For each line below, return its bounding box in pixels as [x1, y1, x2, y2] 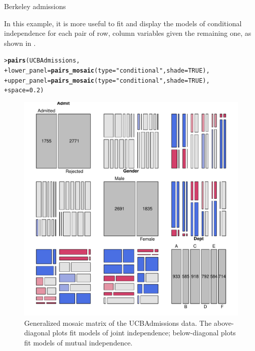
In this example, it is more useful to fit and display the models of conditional [4, 18, 242, 28]
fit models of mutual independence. [24, 337, 133, 347]
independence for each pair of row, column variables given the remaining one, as [4, 28, 251, 38]
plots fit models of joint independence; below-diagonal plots [52, 327, 236, 338]
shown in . [4, 37, 36, 48]
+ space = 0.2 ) [4, 87, 44, 94]
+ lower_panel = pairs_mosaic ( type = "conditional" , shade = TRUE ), [4, 67, 210, 75]
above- [214, 317, 234, 328]
